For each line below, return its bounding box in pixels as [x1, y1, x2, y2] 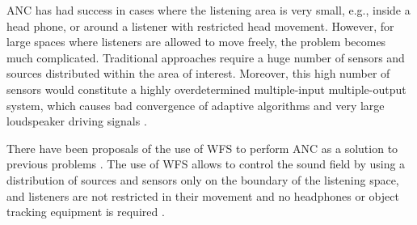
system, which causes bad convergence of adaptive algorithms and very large [6, 96, 385, 113]
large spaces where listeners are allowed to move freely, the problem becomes [6, 33, 386, 50]
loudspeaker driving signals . [6, 112, 147, 129]
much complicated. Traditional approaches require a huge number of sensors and [6, 49, 405, 66]
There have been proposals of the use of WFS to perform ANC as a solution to [6, 139, 398, 156]
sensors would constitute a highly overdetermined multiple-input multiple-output [6, 80, 406, 97]
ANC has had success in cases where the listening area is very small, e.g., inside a [6, 2, 411, 18]
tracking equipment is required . [6, 203, 165, 220]
